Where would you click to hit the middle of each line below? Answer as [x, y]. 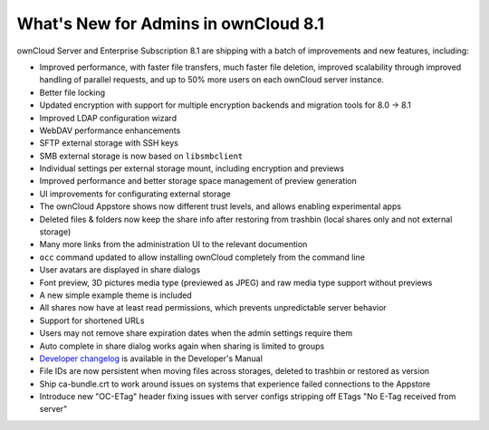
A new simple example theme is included [115, 295]
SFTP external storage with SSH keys [109, 143]
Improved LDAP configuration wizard [108, 118]
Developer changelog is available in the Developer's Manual [151, 358]
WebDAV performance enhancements [110, 130]
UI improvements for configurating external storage [135, 194]
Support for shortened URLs [92, 320]
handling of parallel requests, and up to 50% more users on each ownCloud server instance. [212, 80]
